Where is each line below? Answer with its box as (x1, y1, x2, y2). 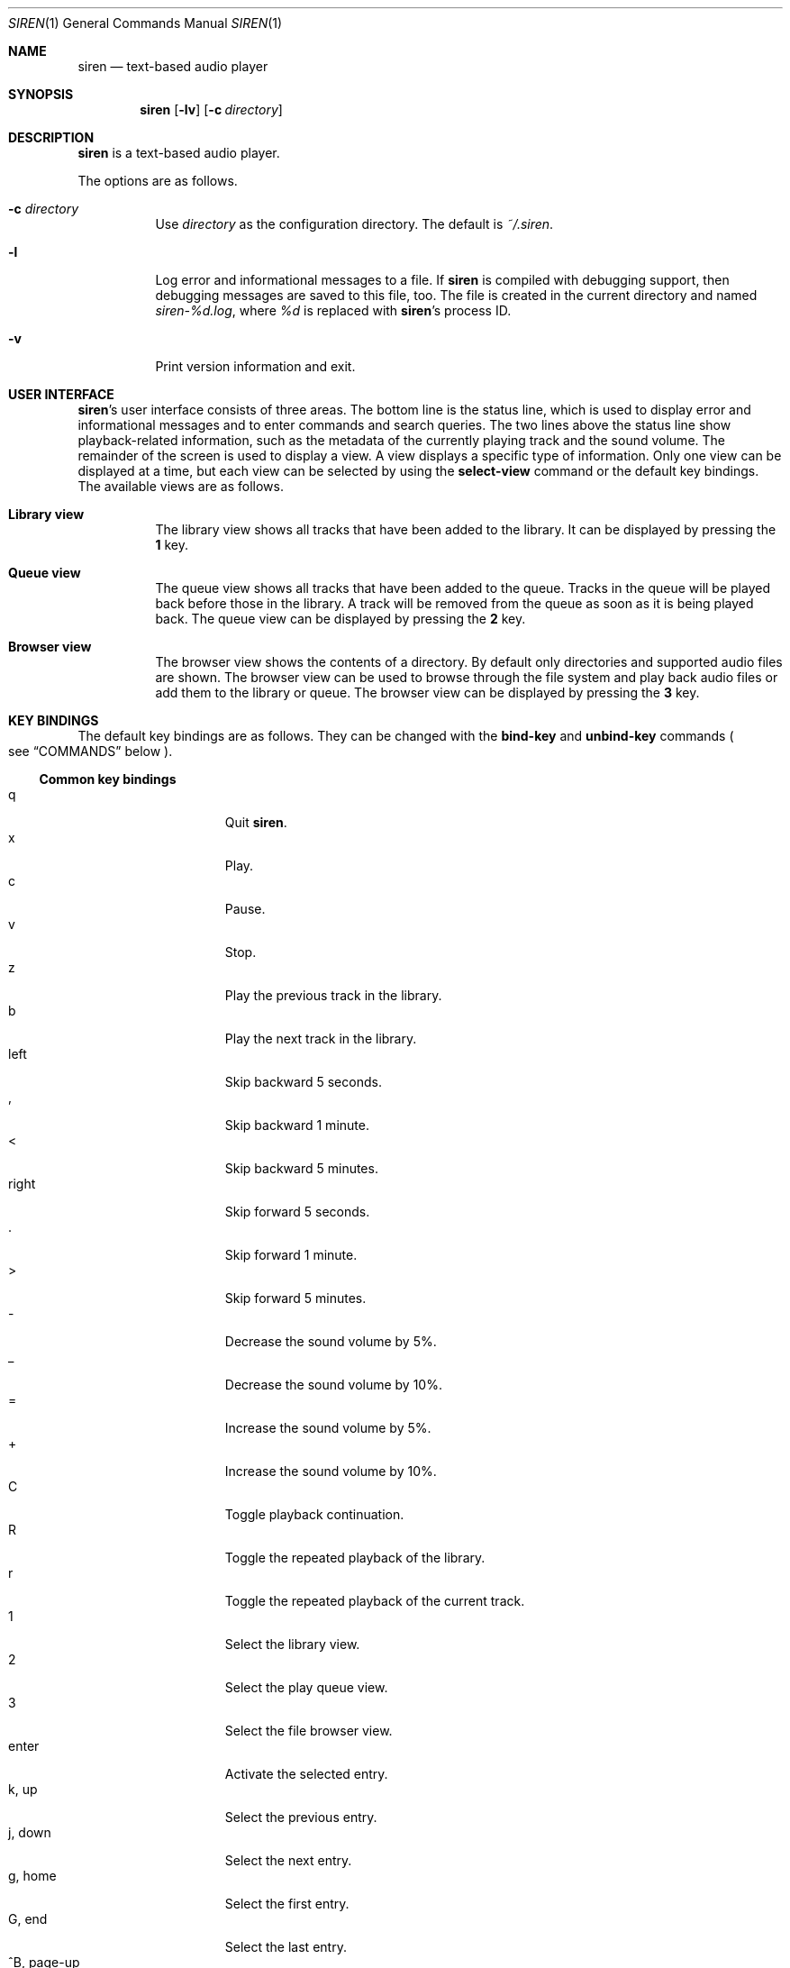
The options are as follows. (77, 173, 238, 188)
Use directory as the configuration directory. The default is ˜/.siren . (155, 216, 554, 232)
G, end (8, 1911, 48, 1927)
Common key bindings (39, 771, 177, 787)
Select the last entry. (224, 1939, 347, 1954)
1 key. (155, 537, 188, 552)
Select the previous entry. (224, 1809, 377, 1825)
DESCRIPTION (8, 130, 95, 145)
